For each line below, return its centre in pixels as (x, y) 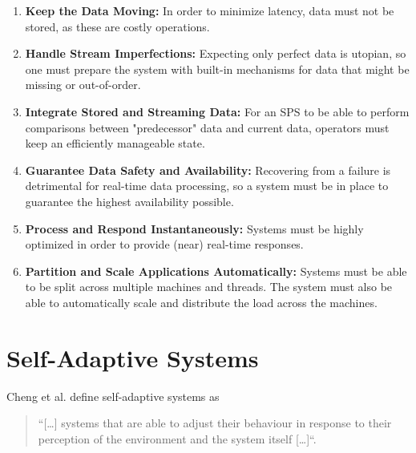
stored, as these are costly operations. (117, 26)
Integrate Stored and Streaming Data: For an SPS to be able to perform (217, 111)
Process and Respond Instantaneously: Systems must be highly (194, 228)
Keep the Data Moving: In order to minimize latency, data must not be (210, 10)
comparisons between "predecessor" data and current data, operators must (207, 127)
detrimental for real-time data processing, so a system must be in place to (207, 186)
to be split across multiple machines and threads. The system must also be (209, 287)
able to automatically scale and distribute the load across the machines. (201, 302)
